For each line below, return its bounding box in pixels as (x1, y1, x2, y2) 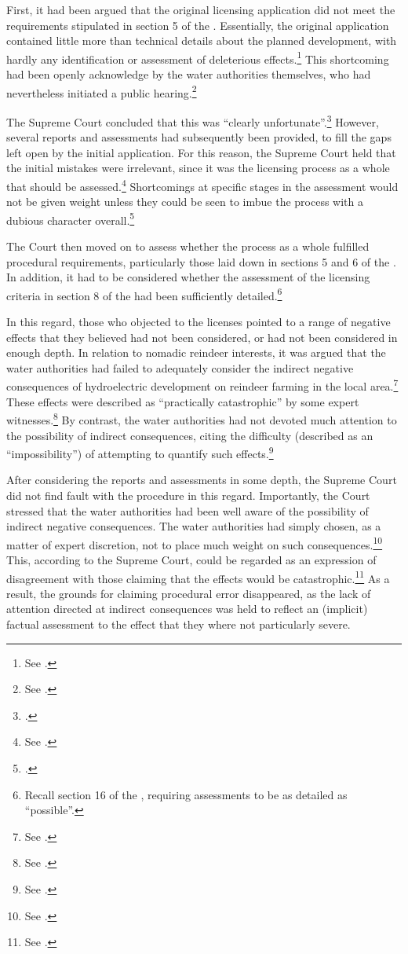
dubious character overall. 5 (6, 209, 135, 228)
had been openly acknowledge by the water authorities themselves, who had (6, 66, 371, 83)
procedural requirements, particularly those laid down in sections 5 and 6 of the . (6, 253, 396, 270)
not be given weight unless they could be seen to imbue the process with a (6, 193, 363, 210)
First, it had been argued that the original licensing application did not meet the (6, 2, 395, 17)
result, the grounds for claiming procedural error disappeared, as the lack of (6, 585, 371, 601)
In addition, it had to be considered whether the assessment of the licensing (6, 269, 370, 285)
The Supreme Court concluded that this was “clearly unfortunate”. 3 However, (6, 111, 379, 130)
